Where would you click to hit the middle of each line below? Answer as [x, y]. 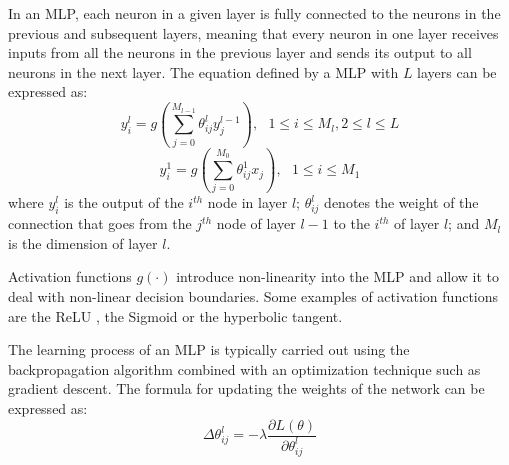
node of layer [256, 223]
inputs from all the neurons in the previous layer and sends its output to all [240, 52]
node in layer [247, 202]
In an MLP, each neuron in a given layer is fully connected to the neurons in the [254, 13]
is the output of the [124, 202]
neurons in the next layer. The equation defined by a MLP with [203, 71]
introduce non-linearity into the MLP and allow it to [338, 276]
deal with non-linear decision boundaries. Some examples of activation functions [253, 295]
